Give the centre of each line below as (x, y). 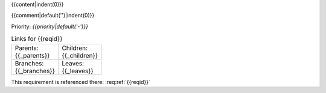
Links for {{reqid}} (37, 39)
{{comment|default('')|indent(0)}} (53, 16)
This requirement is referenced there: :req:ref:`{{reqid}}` (81, 82)
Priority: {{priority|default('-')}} (50, 26)
